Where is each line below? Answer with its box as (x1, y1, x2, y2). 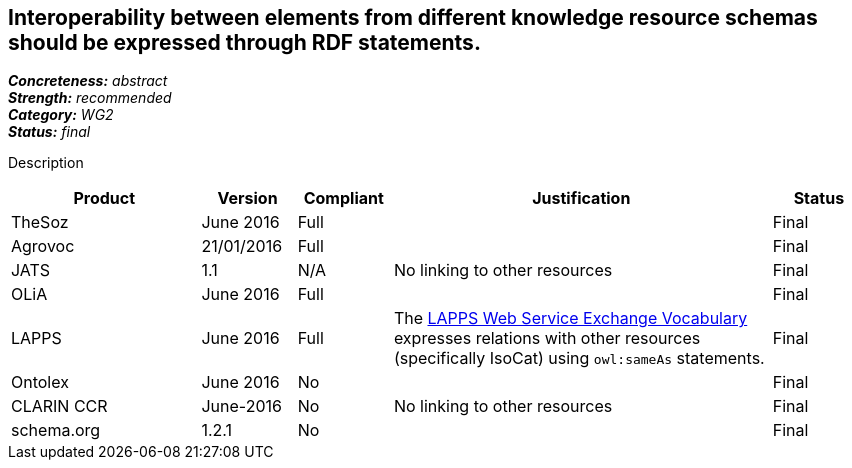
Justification (532, 188, 631, 209)
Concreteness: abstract (8, 72, 168, 90)
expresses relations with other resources (393, 328, 701, 349)
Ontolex (11, 372, 69, 393)
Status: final (8, 123, 91, 141)
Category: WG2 (8, 106, 114, 124)
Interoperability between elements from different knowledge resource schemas (8, 5, 818, 30)
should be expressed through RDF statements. (8, 30, 481, 55)
